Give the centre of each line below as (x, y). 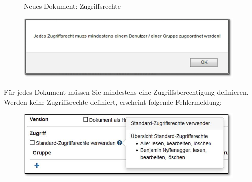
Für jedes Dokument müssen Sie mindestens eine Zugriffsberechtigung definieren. (126, 91)
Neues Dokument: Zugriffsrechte (72, 6)
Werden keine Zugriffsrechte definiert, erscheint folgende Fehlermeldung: (113, 101)
